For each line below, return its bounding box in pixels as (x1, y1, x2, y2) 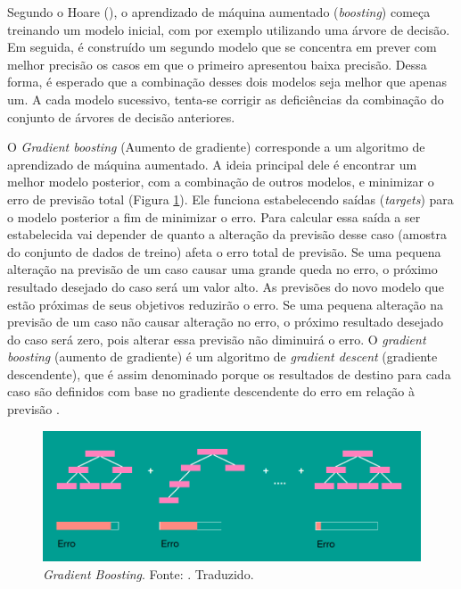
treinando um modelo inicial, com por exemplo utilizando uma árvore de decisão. (7, 20, 450, 38)
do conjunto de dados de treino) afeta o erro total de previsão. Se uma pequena (7, 242, 441, 261)
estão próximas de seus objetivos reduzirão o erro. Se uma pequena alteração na (7, 294, 444, 313)
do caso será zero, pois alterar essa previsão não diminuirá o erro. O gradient (7, 329, 426, 348)
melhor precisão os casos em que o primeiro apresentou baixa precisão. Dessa (7, 54, 427, 73)
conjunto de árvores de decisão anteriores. (7, 107, 235, 126)
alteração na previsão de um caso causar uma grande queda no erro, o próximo (7, 260, 438, 278)
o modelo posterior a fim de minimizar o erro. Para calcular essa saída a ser (7, 207, 421, 226)
